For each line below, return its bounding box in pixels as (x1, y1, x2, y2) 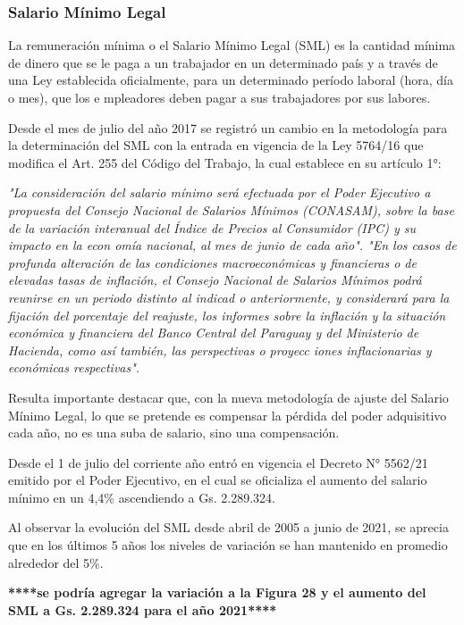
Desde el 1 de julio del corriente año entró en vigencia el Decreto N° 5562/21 (8, 453, 428, 471)
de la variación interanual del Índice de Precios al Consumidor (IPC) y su (8, 218, 417, 237)
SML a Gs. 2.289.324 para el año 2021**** (8, 600, 277, 619)
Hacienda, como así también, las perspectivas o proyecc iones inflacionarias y (8, 340, 432, 359)
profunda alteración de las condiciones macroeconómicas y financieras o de (8, 253, 417, 271)
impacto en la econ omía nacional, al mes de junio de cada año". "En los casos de (8, 236, 457, 254)
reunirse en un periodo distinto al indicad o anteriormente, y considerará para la (8, 287, 450, 306)
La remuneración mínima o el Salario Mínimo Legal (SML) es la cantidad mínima (8, 36, 456, 54)
